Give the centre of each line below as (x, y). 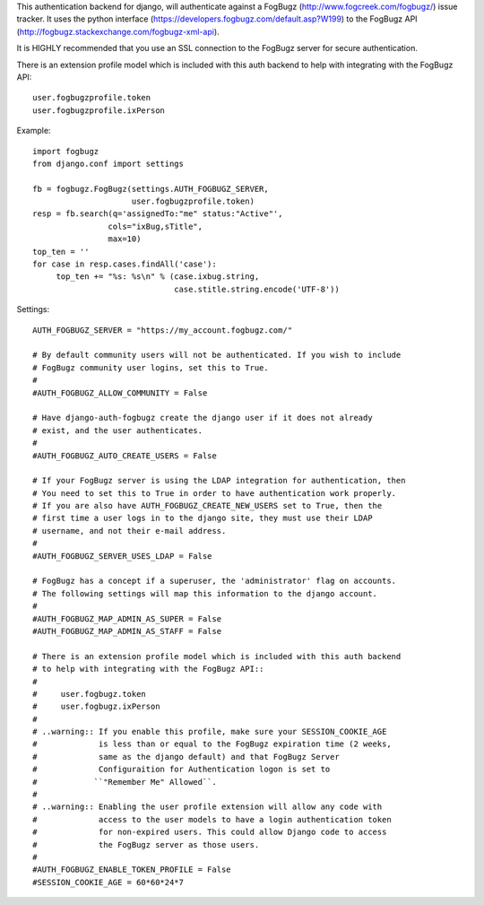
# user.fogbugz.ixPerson (96, 707)
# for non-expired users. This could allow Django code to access (210, 832)
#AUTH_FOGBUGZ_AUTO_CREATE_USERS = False (125, 456)
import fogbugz (66, 151)
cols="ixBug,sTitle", (156, 226)
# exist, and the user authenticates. (118, 430)
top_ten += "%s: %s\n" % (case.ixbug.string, (158, 277)
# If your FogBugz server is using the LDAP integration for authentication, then (219, 481)
